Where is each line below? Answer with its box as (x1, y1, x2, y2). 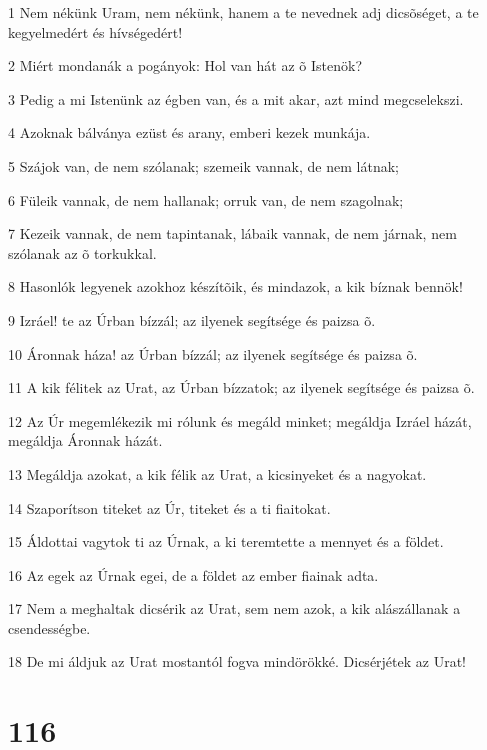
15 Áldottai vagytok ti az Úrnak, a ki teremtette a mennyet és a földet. (8, 531, 444, 552)
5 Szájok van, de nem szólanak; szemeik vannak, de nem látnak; (8, 155, 399, 176)
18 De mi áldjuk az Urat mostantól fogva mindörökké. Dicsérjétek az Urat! (8, 651, 467, 672)
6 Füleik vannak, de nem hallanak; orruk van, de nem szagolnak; (8, 189, 404, 210)
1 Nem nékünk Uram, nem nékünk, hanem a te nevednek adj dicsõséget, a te (8, 2, 479, 22)
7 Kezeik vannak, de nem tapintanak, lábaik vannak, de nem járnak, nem (8, 223, 457, 244)
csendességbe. (8, 617, 91, 638)
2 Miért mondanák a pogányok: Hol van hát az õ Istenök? (8, 55, 363, 76)
